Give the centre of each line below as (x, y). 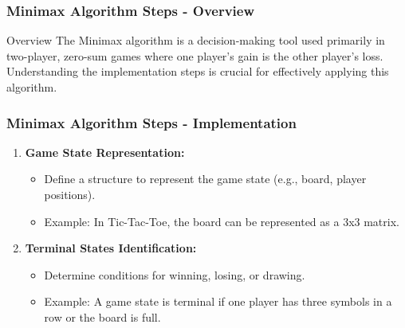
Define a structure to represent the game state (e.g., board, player (205, 179)
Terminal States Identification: (111, 248)
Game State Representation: (105, 152)
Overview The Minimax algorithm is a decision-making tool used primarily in (196, 40)
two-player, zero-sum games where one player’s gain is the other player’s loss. (195, 55)
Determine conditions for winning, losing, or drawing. (175, 274)
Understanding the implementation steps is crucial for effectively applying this (198, 71)
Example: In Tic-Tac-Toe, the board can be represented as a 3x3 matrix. (222, 221)
